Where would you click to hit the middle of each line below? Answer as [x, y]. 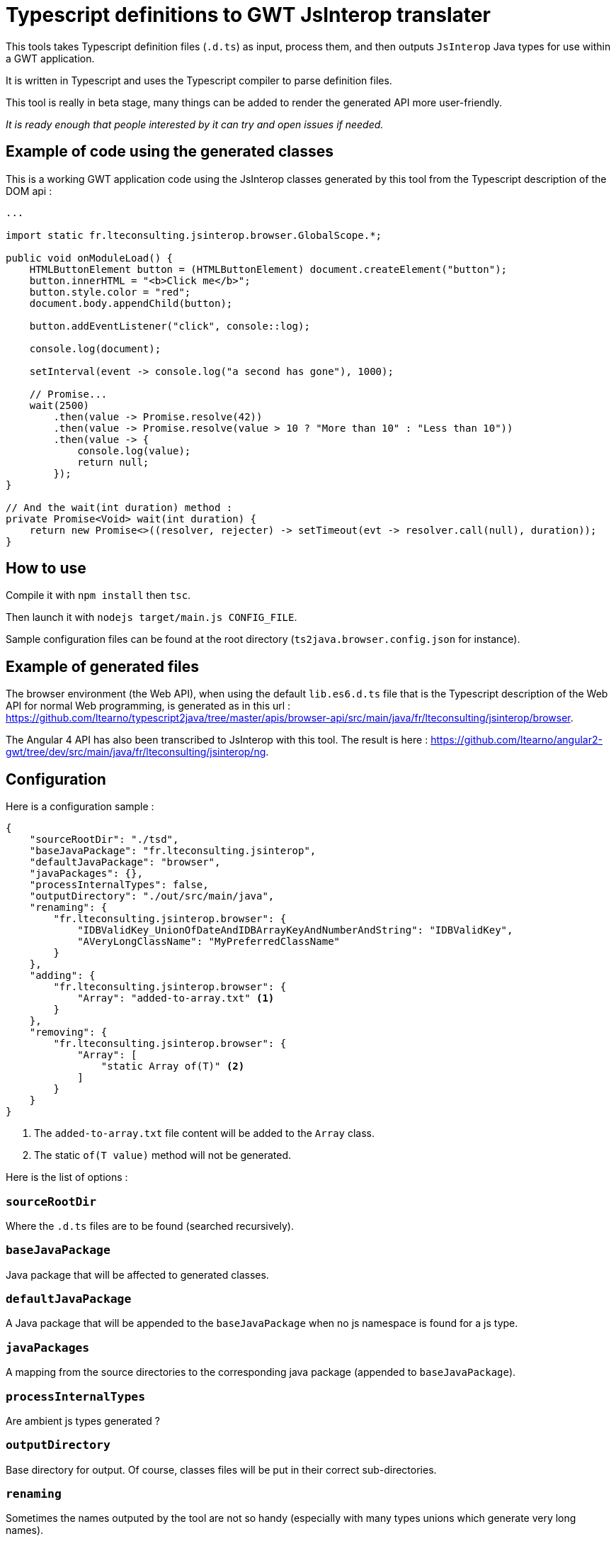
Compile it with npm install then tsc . [98, 595]
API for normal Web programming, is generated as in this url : [148, 706]
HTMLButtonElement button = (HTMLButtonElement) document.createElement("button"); [268, 269]
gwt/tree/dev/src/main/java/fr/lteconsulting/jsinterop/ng [136, 752]
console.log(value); [134, 450]
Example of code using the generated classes [170, 152]
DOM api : [29, 191]
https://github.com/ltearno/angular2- [517, 740]
